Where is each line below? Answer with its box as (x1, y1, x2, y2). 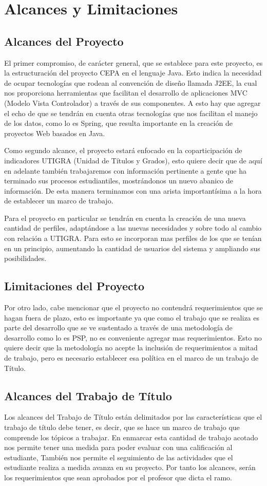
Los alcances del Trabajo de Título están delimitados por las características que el (4, 412, 262, 422)
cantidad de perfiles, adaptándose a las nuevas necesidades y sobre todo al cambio (4, 222, 262, 233)
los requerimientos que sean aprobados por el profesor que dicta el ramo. (4, 472, 232, 482)
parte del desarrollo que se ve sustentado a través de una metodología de (4, 322, 233, 333)
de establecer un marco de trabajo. (4, 195, 113, 206)
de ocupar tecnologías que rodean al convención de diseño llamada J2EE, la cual (4, 77, 257, 88)
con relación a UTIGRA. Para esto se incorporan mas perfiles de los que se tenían (4, 233, 262, 244)
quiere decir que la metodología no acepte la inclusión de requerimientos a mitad (4, 342, 258, 353)
